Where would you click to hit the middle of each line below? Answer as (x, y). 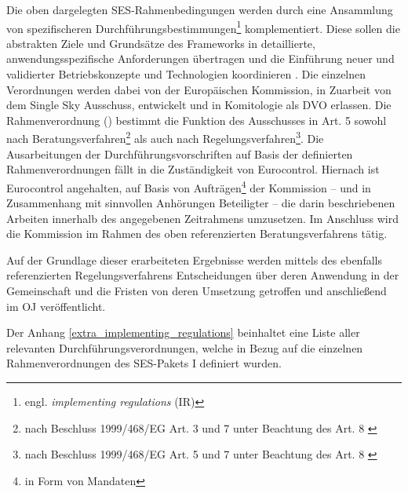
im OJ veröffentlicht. (56, 306)
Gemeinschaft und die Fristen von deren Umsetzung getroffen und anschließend (197, 291)
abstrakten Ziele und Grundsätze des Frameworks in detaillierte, (161, 43)
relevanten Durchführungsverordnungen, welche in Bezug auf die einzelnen (185, 347)
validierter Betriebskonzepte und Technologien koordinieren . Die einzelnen (186, 74)
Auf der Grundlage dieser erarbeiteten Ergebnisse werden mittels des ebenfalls (194, 259)
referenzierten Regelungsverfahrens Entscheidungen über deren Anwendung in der (203, 275)
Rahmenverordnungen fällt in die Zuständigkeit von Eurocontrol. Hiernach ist (193, 169)
